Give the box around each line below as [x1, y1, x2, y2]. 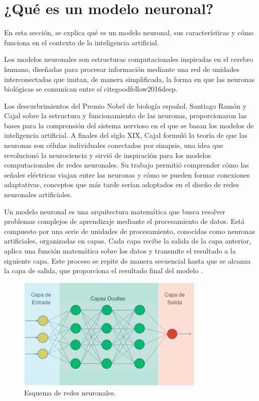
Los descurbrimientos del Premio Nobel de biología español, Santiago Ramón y [4, 100, 246, 111]
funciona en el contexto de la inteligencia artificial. [4, 37, 159, 47]
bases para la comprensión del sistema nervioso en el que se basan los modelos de [4, 120, 254, 130]
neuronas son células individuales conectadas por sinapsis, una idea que [4, 140, 223, 150]
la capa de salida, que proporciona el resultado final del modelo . [4, 265, 203, 276]
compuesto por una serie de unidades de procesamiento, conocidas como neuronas [4, 225, 255, 236]
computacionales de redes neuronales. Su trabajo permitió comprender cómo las [4, 159, 249, 170]
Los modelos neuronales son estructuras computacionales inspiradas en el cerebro [4, 54, 253, 64]
